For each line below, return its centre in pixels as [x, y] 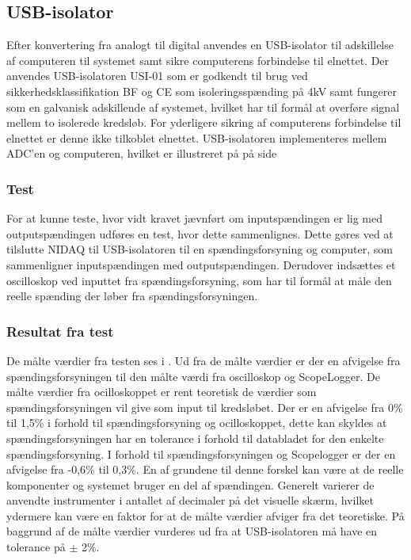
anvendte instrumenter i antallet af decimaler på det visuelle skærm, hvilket [190, 500]
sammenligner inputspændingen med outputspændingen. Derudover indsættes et [201, 264]
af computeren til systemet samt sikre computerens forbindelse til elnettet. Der [198, 60]
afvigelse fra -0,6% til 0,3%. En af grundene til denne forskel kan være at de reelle [205, 469]
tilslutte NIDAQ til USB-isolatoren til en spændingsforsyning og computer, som [200, 249]
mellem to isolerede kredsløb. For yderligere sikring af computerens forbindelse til [204, 122]
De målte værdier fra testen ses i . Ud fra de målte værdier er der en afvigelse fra [204, 360]
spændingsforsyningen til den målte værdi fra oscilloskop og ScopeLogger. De [193, 376]
